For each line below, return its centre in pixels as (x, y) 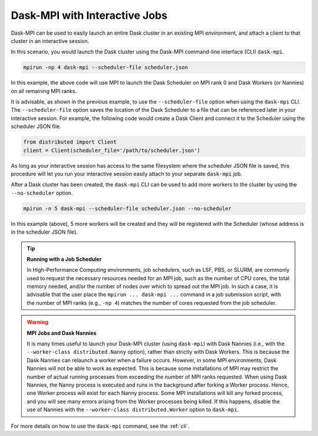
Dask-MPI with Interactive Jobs (89, 15)
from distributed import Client (70, 142)
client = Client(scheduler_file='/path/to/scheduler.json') (112, 150)
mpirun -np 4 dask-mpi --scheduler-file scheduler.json (106, 67)
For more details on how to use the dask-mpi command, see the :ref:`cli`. (100, 426)
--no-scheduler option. (42, 193)
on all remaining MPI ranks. (44, 91)
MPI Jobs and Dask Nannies (62, 333)
